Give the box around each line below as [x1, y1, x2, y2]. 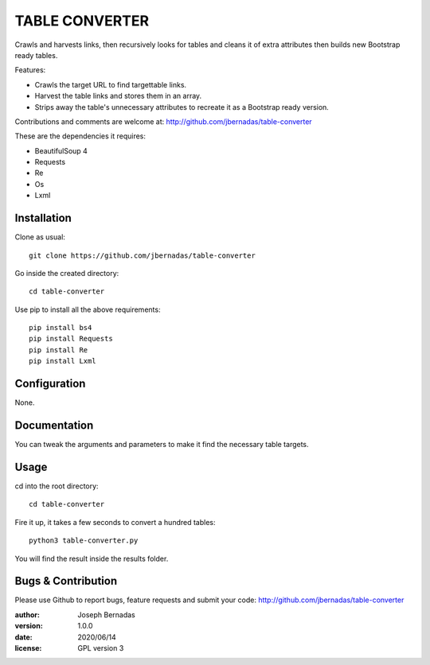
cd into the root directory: [14, 481, 99, 491]
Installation [14, 212, 72, 225]
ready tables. [14, 50, 58, 60]
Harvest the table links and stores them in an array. [34, 91, 202, 101]
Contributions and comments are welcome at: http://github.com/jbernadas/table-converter [14, 116, 312, 126]
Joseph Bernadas [77, 609, 135, 620]
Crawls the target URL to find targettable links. [34, 80, 187, 89]
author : [14, 609, 40, 620]
